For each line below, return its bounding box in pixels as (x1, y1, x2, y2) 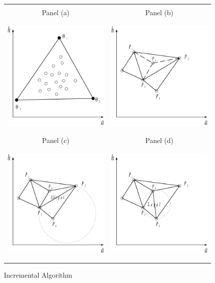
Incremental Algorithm (4, 270, 72, 280)
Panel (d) (145, 135, 173, 145)
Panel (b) (145, 7, 173, 17)
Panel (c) (42, 135, 69, 145)
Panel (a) (42, 7, 70, 17)
